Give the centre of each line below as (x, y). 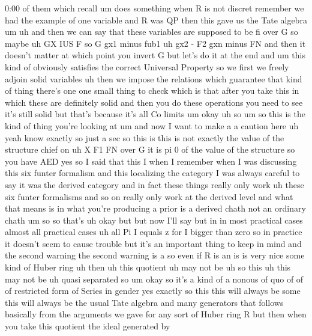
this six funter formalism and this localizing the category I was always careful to (152, 173)
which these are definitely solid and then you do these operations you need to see (154, 102)
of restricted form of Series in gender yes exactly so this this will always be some (153, 291)
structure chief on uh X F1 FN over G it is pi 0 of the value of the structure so (150, 149)
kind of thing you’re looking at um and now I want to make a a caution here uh (152, 125)
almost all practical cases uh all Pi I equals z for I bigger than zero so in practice (154, 232)
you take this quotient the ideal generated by (88, 326)
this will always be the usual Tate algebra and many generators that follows (144, 302)
